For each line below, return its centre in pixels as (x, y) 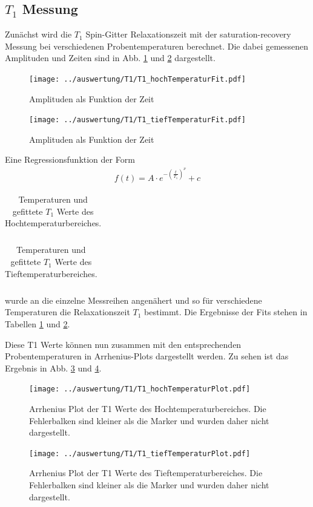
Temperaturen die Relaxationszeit (68, 312)
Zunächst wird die (38, 34)
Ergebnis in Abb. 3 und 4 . (53, 368)
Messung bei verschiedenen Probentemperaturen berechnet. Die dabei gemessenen (157, 46)
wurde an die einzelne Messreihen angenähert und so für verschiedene (133, 300)
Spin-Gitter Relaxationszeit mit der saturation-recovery (188, 34)
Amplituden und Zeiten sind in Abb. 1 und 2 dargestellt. (110, 58)
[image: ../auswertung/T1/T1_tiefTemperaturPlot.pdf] (140, 453)
